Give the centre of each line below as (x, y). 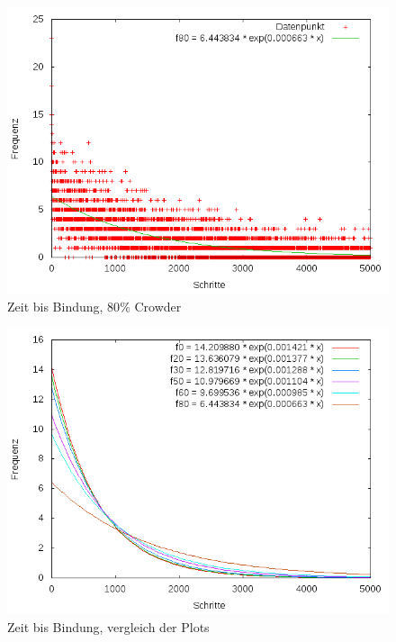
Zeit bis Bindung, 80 (64, 306)
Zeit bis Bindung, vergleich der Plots (108, 626)
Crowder (158, 306)
